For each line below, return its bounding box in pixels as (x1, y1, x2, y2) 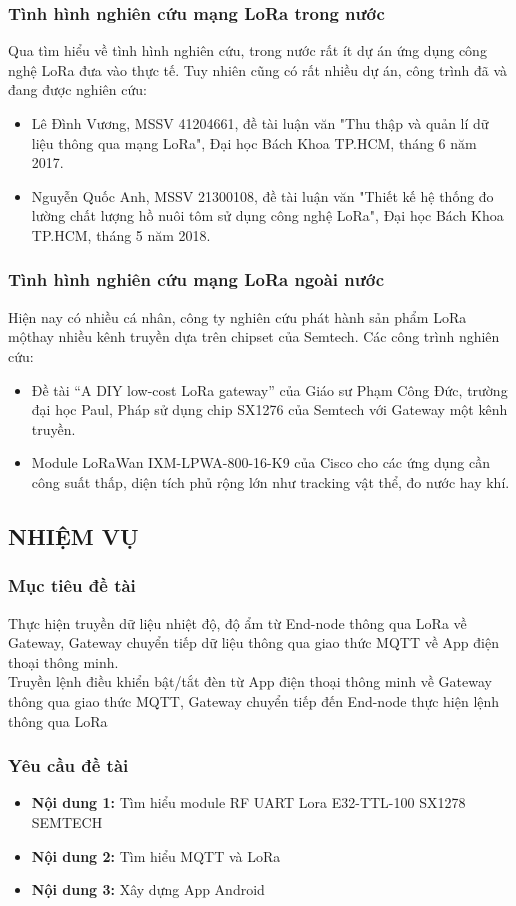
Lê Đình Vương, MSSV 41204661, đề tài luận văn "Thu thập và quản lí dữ (31, 113, 489, 133)
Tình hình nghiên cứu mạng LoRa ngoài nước (8, 267, 385, 292)
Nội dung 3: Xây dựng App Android (31, 879, 265, 900)
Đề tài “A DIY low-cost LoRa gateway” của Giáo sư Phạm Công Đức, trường (31, 379, 508, 400)
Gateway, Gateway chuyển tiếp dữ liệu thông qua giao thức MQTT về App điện (8, 632, 499, 653)
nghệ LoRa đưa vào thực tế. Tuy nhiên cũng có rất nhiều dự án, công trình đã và (8, 59, 508, 80)
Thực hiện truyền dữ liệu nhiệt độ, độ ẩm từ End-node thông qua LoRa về (8, 612, 467, 633)
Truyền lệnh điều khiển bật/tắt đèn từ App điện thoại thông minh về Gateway (8, 671, 492, 692)
